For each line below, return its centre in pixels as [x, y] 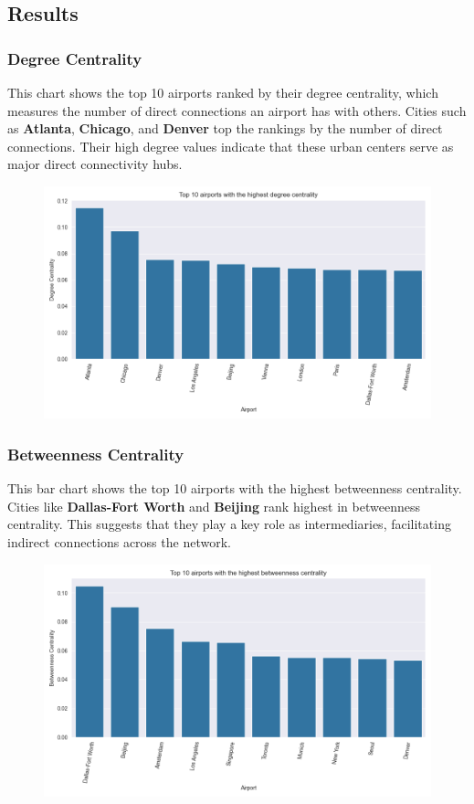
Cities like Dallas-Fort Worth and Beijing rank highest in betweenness [214, 506]
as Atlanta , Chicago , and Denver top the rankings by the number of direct [225, 128]
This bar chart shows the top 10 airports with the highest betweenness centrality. [235, 488]
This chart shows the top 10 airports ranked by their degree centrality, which [223, 92]
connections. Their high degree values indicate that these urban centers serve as [231, 146]
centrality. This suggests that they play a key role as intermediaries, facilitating [229, 524]
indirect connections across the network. [119, 541]
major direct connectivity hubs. [95, 164]
